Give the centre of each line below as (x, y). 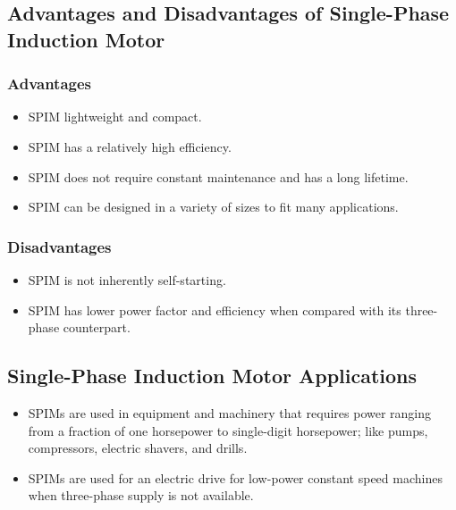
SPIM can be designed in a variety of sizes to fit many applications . (213, 207)
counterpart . (97, 327)
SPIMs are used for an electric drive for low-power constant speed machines (235, 477)
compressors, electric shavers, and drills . (138, 448)
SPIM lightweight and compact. (115, 117)
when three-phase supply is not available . (141, 495)
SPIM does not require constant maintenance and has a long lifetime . (218, 176)
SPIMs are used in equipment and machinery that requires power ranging (230, 412)
